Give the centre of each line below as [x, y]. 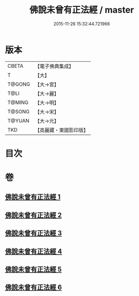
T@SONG [19, 111]
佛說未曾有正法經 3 [34, 233]
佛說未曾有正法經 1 [33, 197]
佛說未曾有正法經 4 [34, 251]
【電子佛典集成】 [54, 66]
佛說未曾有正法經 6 [34, 287]
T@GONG [19, 84]
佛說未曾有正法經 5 [34, 269]
